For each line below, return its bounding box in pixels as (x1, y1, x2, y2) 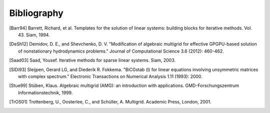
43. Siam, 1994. (18, 31, 50, 37)
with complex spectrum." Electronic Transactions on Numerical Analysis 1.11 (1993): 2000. (18, 73, 202, 79)
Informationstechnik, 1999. (18, 89, 73, 95)
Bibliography (9, 7, 63, 18)
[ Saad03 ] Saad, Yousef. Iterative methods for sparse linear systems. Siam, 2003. (9, 57, 176, 63)
